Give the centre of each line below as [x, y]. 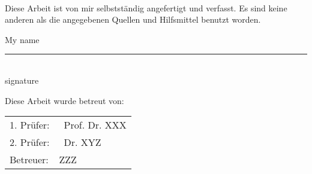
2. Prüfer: [30, 142]
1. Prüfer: [30, 125]
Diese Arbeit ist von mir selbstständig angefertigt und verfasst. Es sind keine [146, 7]
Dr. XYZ [82, 142]
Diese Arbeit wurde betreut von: [64, 100]
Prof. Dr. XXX [95, 125]
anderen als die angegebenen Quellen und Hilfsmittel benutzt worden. [133, 19]
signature [22, 80]
